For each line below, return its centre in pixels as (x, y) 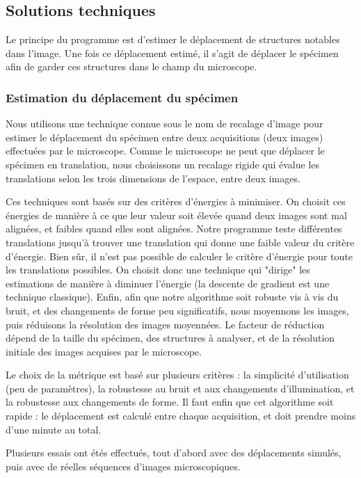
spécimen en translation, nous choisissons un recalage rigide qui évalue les (163, 164)
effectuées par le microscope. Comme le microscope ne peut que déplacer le (165, 151)
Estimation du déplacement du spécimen (122, 97)
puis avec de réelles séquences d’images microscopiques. (123, 466)
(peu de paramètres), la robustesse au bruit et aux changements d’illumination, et (180, 388)
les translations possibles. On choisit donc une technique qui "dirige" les (158, 270)
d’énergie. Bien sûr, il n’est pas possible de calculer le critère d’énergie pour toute (179, 256)
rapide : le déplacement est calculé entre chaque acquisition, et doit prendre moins (181, 416)
